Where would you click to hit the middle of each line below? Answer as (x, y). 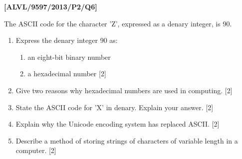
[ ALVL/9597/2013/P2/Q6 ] (51, 6)
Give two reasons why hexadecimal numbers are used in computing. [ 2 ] (124, 90)
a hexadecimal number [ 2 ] (67, 74)
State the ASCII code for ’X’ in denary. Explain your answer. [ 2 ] (115, 107)
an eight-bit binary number (69, 57)
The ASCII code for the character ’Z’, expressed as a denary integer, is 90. (118, 23)
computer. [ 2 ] (36, 150)
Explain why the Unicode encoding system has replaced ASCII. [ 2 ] (118, 124)
